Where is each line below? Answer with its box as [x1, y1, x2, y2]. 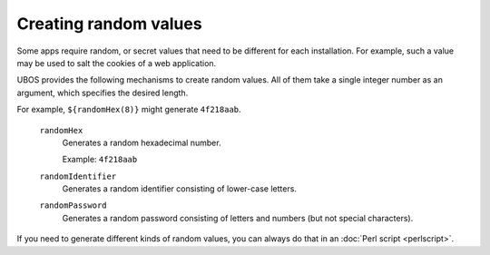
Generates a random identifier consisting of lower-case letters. [62, 183, 297, 194]
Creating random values [16, 14, 203, 34]
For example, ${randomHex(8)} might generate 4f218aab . [16, 104, 241, 115]
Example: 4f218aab [62, 154, 138, 165]
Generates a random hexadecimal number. [62, 137, 221, 148]
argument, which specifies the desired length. [16, 87, 189, 98]
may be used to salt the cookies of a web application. [16, 57, 217, 68]
